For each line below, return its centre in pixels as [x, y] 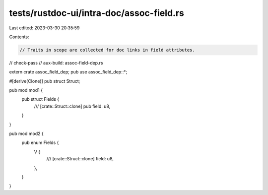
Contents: [19, 37]
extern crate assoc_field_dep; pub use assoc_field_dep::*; [68, 72]
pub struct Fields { [40, 99]
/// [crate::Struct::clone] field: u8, [80, 159]
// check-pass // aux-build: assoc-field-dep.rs [56, 63]
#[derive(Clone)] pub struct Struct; [45, 81]
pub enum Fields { [40, 143]
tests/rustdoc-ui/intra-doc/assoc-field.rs [97, 13]
